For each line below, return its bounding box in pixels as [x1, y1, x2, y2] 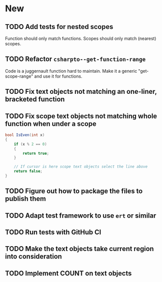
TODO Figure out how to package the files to [5, 187, 143, 196]
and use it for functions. [34, 73, 82, 79]
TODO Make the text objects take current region [5, 245, 154, 253]
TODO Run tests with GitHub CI [5, 228, 101, 236]
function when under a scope [5, 119, 96, 128]
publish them [5, 195, 46, 203]
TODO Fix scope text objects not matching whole [5, 112, 158, 120]
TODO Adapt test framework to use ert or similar [5, 211, 157, 220]
